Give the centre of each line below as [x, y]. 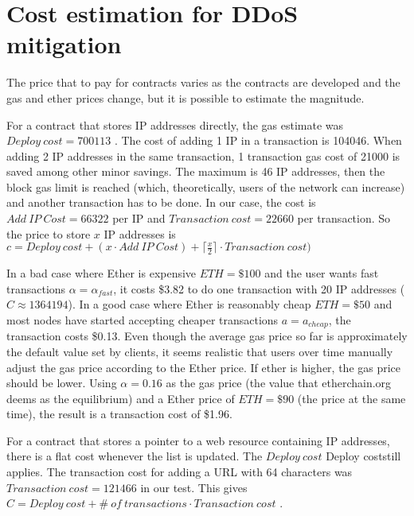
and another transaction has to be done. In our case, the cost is [161, 202]
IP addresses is [140, 233]
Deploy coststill [363, 456]
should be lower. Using [62, 383]
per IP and [139, 218]
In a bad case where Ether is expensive [102, 273]
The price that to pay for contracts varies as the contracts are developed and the [203, 82]
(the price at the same [352, 398]
